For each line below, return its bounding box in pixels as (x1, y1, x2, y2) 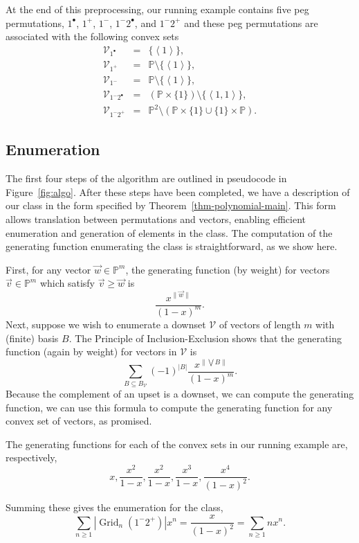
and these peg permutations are (184, 15, 318, 30)
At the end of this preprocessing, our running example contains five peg (6, 2, 309, 16)
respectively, (6, 450, 57, 465)
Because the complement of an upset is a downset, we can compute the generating (6, 386, 354, 400)
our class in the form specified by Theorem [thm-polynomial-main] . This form (6, 198, 336, 213)
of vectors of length (219, 317, 301, 331)
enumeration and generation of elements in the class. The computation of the (6, 225, 333, 240)
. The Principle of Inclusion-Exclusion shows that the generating (68, 330, 342, 345)
